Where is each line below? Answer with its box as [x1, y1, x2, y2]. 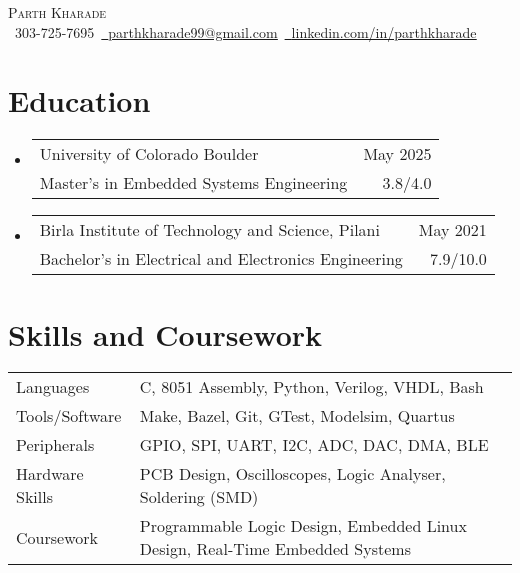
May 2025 [363, 142, 432, 166]
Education [8, 80, 151, 121]
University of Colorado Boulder [39, 142, 259, 166]
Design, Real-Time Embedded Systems [139, 537, 411, 561]
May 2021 [418, 218, 487, 242]
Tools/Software [16, 404, 122, 428]
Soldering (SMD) [139, 485, 259, 509]
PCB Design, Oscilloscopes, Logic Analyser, [139, 462, 446, 486]
